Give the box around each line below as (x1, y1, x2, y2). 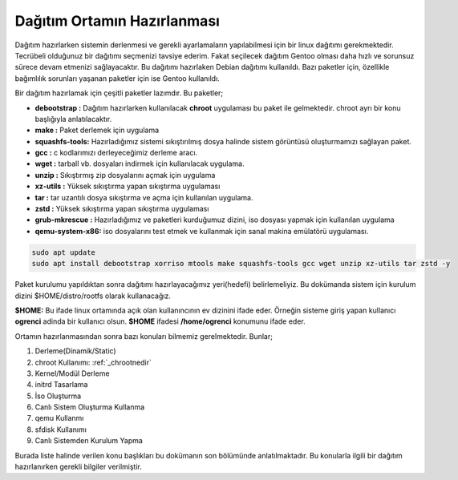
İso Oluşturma (34, 391, 82, 401)
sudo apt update (31, 248, 96, 256)
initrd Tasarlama (34, 380, 88, 389)
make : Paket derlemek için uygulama (34, 125, 160, 135)
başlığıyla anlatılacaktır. (34, 114, 112, 123)
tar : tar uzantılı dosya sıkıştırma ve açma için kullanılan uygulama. (34, 192, 253, 202)
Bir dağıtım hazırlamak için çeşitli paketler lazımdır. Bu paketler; (14, 88, 224, 98)
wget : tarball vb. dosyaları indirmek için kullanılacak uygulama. (34, 159, 245, 168)
